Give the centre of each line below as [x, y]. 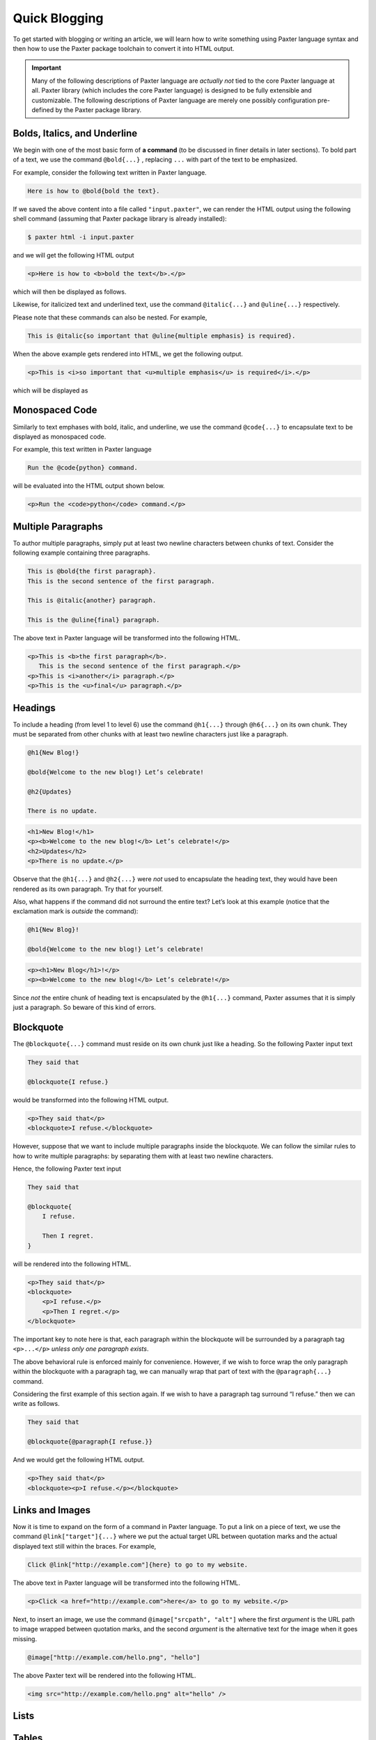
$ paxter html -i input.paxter [81, 237]
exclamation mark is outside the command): [76, 911]
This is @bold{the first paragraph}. [92, 571]
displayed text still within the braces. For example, [85, 1546]
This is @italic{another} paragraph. [92, 601]
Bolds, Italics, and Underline [75, 133]
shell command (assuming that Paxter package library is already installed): [120, 219]
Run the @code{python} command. [83, 468]
